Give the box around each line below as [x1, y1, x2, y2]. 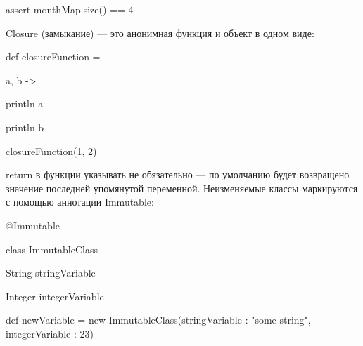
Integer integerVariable [6, 288, 104, 303]
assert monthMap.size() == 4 [6, 2, 134, 16]
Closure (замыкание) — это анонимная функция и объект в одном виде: [6, 25, 314, 40]
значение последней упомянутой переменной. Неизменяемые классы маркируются [6, 180, 358, 195]
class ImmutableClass [6, 241, 98, 256]
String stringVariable [6, 265, 96, 280]
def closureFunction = [6, 49, 101, 64]
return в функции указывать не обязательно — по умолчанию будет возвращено [6, 167, 350, 182]
